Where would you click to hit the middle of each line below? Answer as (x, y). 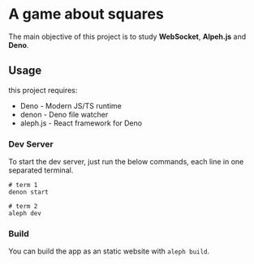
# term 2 (23, 207)
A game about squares (86, 14)
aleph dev (25, 214)
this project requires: (43, 90)
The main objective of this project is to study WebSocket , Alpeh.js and (127, 36)
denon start (28, 192)
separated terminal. (41, 170)
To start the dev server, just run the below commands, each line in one (126, 162)
